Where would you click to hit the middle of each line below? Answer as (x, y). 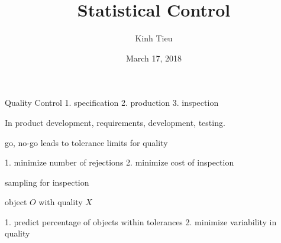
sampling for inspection (47, 182)
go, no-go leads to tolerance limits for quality (86, 142)
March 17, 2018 (154, 58)
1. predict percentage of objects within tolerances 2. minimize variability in (141, 221)
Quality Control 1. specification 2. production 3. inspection (112, 103)
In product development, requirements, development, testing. (115, 122)
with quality (61, 202)
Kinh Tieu (154, 38)
